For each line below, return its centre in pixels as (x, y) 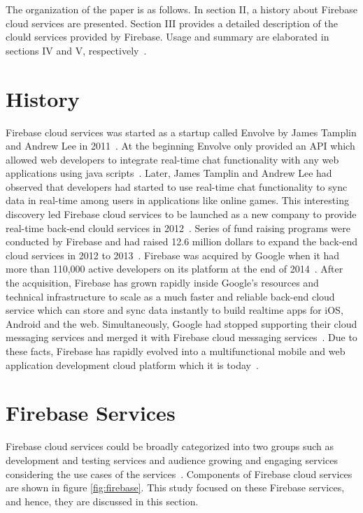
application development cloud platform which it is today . (132, 364)
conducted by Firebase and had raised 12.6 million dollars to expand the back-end (182, 241)
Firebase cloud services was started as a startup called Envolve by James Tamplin (181, 132)
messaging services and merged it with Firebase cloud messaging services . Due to (181, 337)
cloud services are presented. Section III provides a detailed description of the (172, 23)
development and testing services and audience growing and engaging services (172, 460)
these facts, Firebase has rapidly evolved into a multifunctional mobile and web (176, 351)
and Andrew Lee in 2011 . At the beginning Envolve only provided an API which (180, 146)
